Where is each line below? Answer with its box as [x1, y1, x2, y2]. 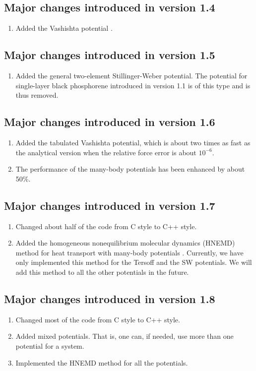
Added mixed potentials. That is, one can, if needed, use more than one [15, 331, 234, 341]
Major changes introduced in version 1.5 [4, 47, 215, 62]
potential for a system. [15, 340, 84, 351]
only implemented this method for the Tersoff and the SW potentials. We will [15, 257, 252, 267]
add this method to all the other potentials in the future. [15, 266, 189, 277]
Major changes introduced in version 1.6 [4, 114, 215, 129]
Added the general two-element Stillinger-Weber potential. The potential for [15, 70, 248, 80]
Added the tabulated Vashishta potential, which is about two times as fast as [15, 137, 251, 147]
